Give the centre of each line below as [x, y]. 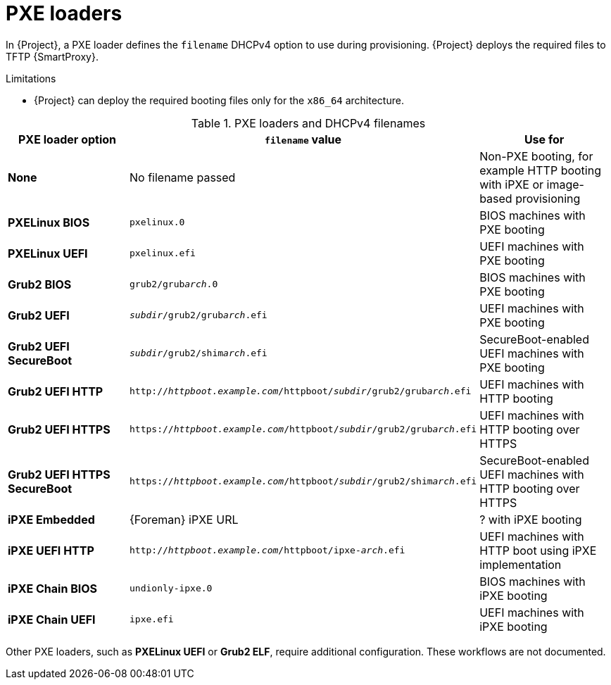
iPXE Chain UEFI [52, 619]
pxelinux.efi [163, 253]
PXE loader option [67, 139]
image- [565, 184]
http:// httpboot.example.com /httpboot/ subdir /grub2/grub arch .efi [301, 391]
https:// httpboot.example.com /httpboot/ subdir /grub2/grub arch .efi [303, 429]
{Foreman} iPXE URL [184, 519]
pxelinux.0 [157, 222]
